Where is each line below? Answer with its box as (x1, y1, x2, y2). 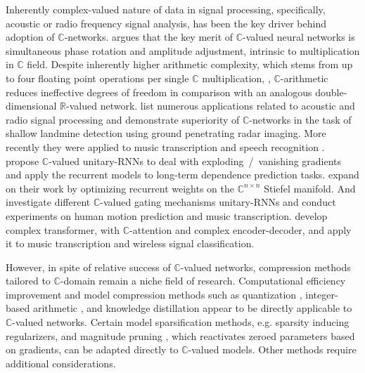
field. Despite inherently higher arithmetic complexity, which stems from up (27, 57, 353, 72)
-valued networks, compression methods (180, 259, 351, 274)
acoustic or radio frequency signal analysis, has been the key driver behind (6, 15, 326, 30)
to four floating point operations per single (6, 70, 189, 85)
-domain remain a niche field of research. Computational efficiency (60, 273, 346, 288)
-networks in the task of (249, 112, 352, 126)
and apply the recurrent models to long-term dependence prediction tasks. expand (6, 167, 359, 182)
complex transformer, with (6, 222, 120, 237)
